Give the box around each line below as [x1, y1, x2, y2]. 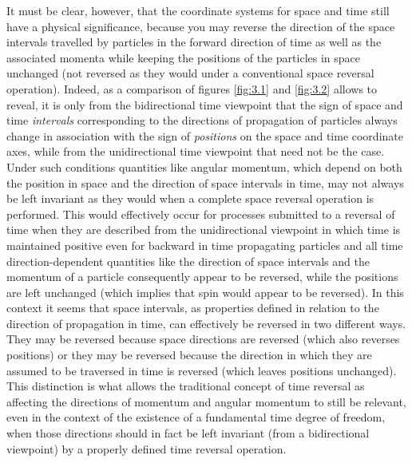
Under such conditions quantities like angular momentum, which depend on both [6, 158, 402, 175]
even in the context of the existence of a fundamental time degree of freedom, [6, 409, 386, 425]
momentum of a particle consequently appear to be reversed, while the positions [6, 268, 398, 285]
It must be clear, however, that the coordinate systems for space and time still [6, 2, 390, 18]
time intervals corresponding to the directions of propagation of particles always [6, 112, 398, 129]
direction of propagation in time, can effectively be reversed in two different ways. [6, 315, 406, 331]
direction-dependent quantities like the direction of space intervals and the [6, 252, 370, 269]
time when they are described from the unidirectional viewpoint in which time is [6, 221, 401, 238]
